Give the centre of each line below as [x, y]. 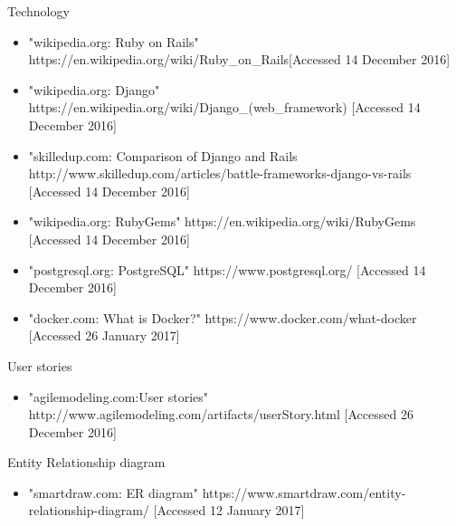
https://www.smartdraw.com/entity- [304, 492]
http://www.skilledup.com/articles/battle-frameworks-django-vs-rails [220, 173]
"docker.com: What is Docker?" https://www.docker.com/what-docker [223, 317]
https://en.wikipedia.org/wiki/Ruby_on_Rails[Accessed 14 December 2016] [239, 59]
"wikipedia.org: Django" [94, 89]
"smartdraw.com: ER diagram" [114, 492]
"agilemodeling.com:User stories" [119, 396]
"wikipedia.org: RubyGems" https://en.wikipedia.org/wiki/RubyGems [222, 221]
